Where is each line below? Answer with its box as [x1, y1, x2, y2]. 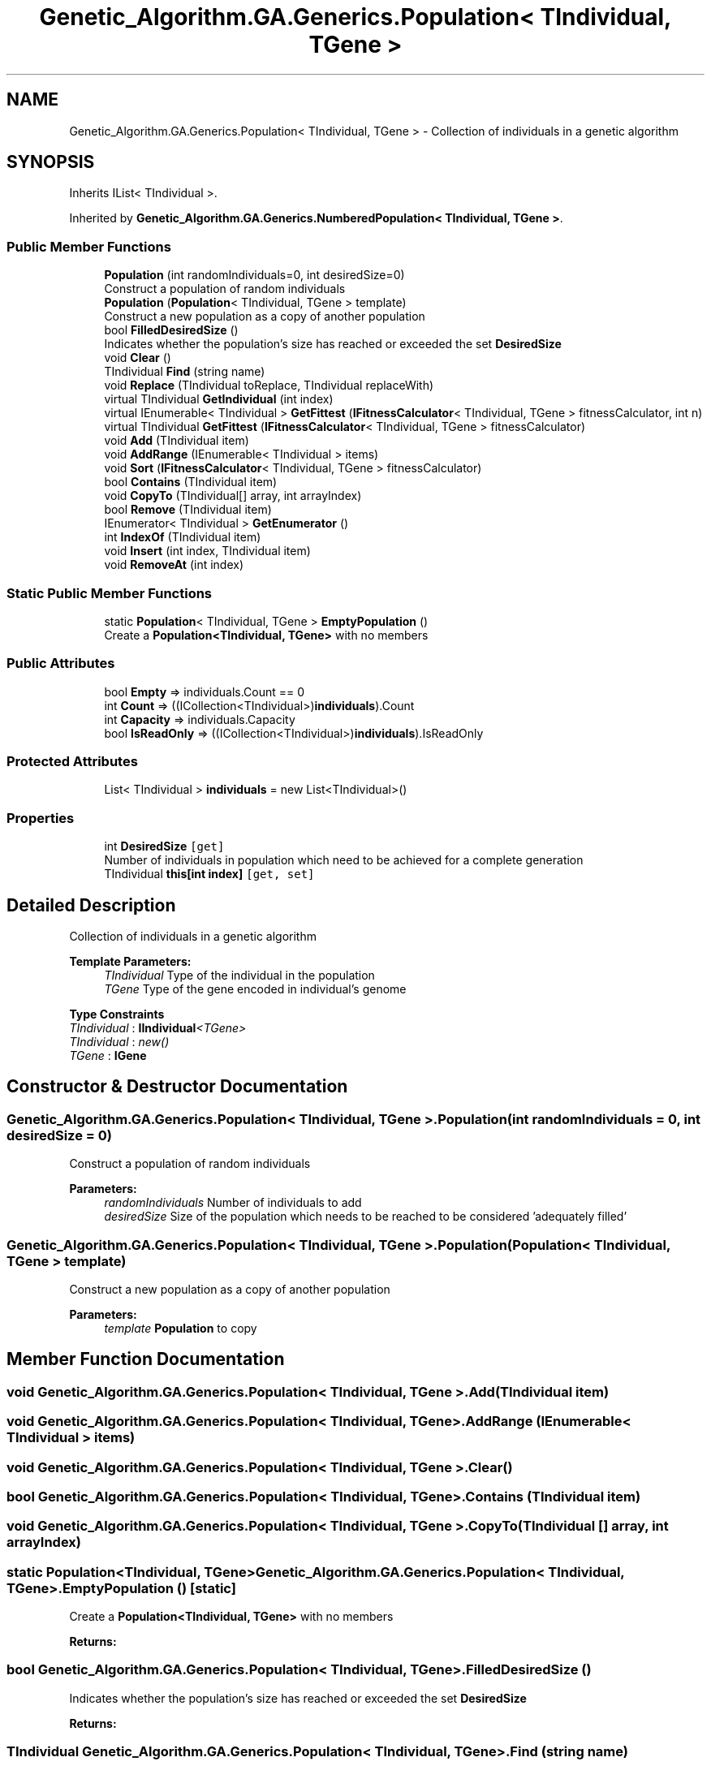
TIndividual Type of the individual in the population [104, 968, 375, 983]
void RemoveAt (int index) [104, 558, 244, 572]
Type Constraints [69, 1007, 165, 1022]
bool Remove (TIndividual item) [104, 502, 272, 517]
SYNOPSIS [6, 152, 95, 173]
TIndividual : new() [69, 1035, 170, 1049]
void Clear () [104, 351, 171, 365]
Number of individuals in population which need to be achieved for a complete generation [104, 853, 584, 868]
